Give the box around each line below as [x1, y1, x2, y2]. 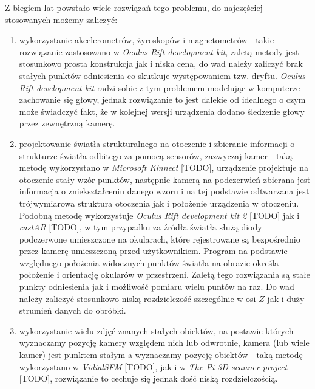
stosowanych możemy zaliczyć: [5, 13, 118, 26]
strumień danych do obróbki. [19, 304, 126, 317]
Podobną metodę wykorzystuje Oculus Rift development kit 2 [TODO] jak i [19, 208, 300, 221]
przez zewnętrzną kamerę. [19, 117, 115, 129]
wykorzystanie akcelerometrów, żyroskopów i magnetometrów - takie [19, 33, 274, 46]
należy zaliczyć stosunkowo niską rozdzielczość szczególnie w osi [19, 292, 256, 305]
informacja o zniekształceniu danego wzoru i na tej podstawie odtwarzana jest [19, 185, 310, 198]
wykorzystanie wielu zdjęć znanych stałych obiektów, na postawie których [19, 324, 294, 337]
